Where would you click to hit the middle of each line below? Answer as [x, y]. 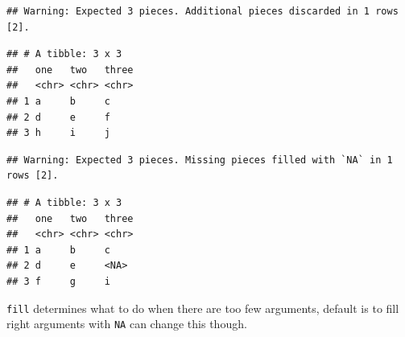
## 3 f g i [58, 281]
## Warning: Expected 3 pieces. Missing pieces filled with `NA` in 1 [200, 160]
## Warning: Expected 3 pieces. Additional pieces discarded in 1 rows [202, 11]
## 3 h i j [58, 133]
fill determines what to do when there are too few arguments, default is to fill [203, 308]
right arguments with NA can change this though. [127, 324]
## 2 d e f [58, 117]
